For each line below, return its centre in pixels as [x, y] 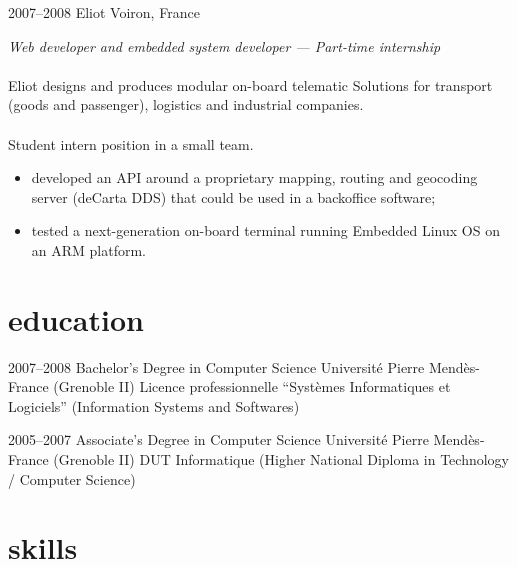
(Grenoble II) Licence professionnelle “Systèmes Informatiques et [252, 386]
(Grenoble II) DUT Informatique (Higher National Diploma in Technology [281, 459]
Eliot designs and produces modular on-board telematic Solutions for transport [250, 84]
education [76, 318]
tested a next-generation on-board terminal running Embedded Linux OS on [265, 230]
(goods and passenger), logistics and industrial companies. [186, 104]
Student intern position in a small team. [131, 143]
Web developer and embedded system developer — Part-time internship [224, 45]
